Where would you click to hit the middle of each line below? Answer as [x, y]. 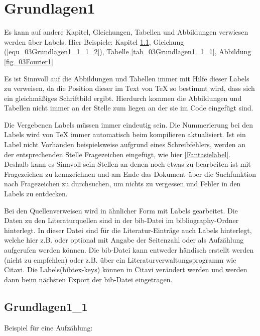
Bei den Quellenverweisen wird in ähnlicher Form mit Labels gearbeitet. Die [121, 210]
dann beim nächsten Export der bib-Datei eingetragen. [88, 279]
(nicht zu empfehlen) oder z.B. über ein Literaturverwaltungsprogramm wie [120, 259]
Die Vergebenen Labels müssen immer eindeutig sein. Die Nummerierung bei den [129, 124]
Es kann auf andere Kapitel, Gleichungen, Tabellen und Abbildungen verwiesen [126, 32]
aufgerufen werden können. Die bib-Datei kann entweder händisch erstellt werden [129, 250]
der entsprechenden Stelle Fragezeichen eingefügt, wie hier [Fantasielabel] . [117, 154]
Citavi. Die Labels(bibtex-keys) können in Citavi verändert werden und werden [126, 269]
